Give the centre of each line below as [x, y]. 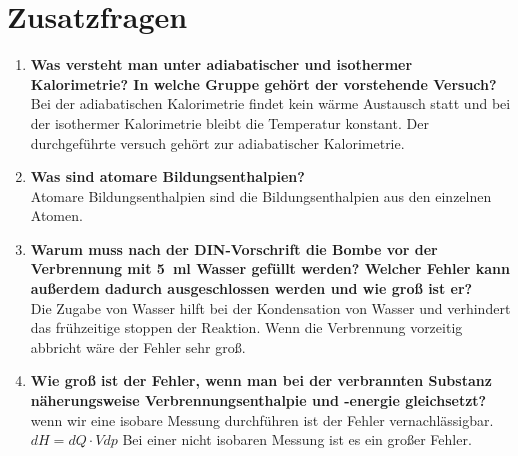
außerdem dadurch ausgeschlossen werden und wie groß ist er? [251, 288]
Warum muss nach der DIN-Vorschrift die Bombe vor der [234, 248]
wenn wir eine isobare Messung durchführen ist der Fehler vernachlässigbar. [262, 419]
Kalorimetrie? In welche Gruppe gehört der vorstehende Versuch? [263, 83]
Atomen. [56, 215]
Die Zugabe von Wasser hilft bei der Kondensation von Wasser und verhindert [270, 307]
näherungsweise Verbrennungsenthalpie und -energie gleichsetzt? [258, 400]
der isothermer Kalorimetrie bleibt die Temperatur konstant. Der [229, 122]
